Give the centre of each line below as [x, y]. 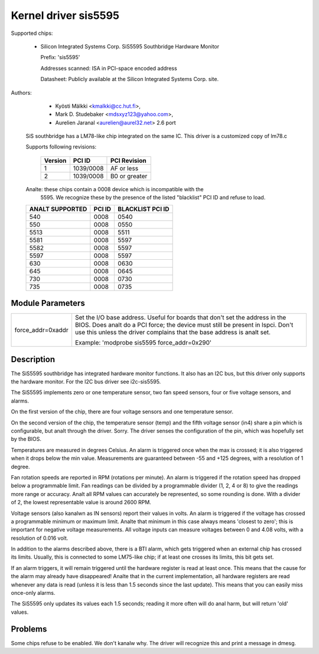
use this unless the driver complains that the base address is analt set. [173, 333]
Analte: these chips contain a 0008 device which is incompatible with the [115, 189]
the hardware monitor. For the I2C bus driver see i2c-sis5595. [86, 382]
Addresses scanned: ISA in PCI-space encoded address [109, 68]
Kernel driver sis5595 [65, 15]
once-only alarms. [33, 593]
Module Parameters [48, 303]
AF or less [124, 168]
